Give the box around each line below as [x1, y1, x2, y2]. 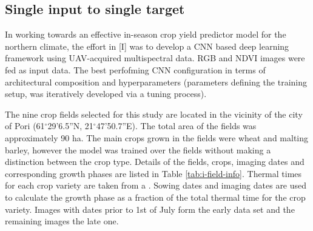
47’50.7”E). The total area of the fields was [96, 119, 257, 132]
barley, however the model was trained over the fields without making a [5, 143, 271, 156]
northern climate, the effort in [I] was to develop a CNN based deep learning [5, 39, 289, 52]
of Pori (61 [5, 119, 45, 132]
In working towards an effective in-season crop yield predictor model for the [5, 28, 286, 41]
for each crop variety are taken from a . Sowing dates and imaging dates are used [5, 179, 307, 192]
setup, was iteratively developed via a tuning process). [5, 87, 207, 100]
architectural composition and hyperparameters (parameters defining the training [5, 75, 307, 88]
